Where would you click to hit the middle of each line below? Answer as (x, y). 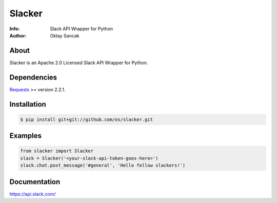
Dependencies (33, 77)
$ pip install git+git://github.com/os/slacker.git (87, 119)
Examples (26, 136)
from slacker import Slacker (57, 151)
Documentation (35, 182)
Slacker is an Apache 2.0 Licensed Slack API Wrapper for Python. (79, 63)
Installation (28, 104)
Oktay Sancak (65, 35)
